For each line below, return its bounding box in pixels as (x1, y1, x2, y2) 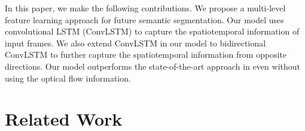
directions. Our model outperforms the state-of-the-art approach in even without (5, 60, 300, 72)
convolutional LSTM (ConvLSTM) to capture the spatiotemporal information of (5, 25, 300, 38)
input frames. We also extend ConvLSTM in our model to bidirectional (5, 36, 266, 49)
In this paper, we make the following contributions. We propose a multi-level (5, 2, 286, 14)
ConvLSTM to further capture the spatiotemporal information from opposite (5, 48, 287, 61)
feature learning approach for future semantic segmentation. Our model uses (5, 13, 284, 26)
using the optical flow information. (5, 71, 131, 84)
